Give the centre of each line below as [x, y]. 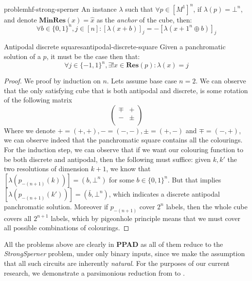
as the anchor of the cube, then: [144, 19]
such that [139, 9]
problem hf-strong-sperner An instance [60, 9]
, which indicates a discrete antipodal [164, 193]
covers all [18, 218]
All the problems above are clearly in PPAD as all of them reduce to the [114, 244]
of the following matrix [38, 100]
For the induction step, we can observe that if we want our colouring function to [124, 150]
